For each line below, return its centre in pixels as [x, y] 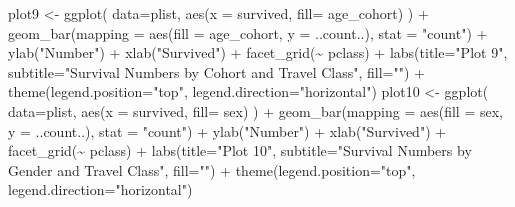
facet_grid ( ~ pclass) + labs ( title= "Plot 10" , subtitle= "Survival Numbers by [240, 150]
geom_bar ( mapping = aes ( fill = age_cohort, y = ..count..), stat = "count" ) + [248, 32]
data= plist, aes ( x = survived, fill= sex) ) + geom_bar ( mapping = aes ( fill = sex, [255, 110]
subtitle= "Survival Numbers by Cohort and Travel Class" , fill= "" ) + [216, 71]
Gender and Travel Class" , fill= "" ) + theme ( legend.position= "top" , [212, 169]
